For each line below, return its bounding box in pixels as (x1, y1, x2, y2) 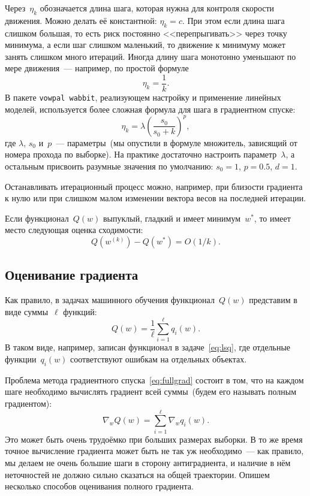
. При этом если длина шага (182, 14, 285, 26)
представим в (249, 294, 297, 306)
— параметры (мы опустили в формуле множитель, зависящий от (56, 136, 297, 149)
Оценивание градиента (5, 265, 139, 284)
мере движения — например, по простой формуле (5, 62, 189, 74)
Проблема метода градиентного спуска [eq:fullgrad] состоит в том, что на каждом (5, 373, 304, 386)
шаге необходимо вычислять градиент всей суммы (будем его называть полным (5, 385, 297, 398)
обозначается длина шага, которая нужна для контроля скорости (40, 2, 275, 14)
